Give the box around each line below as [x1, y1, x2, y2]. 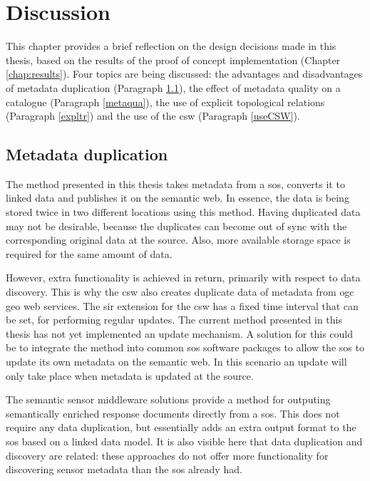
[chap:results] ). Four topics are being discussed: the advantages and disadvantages [6, 66, 363, 81]
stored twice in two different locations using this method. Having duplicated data [6, 205, 361, 219]
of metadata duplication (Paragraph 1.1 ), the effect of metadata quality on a [6, 80, 341, 95]
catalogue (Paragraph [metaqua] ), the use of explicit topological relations [6, 94, 325, 109]
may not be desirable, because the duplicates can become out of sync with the [6, 218, 347, 233]
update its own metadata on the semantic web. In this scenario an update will [6, 354, 347, 369]
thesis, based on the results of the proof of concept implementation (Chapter [6, 52, 341, 67]
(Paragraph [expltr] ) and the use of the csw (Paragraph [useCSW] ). [6, 108, 300, 123]
